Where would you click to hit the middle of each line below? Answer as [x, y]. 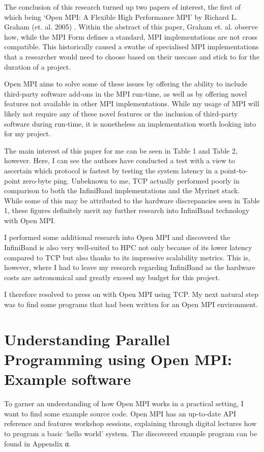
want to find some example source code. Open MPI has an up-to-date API [120, 413]
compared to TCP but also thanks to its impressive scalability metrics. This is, [127, 257]
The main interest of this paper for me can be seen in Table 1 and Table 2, [121, 150]
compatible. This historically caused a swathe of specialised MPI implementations [131, 47]
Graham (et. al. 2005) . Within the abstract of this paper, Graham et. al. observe [131, 27]
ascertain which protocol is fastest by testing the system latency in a [111, 170]
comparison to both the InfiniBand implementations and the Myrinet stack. [122, 190]
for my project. [27, 133]
